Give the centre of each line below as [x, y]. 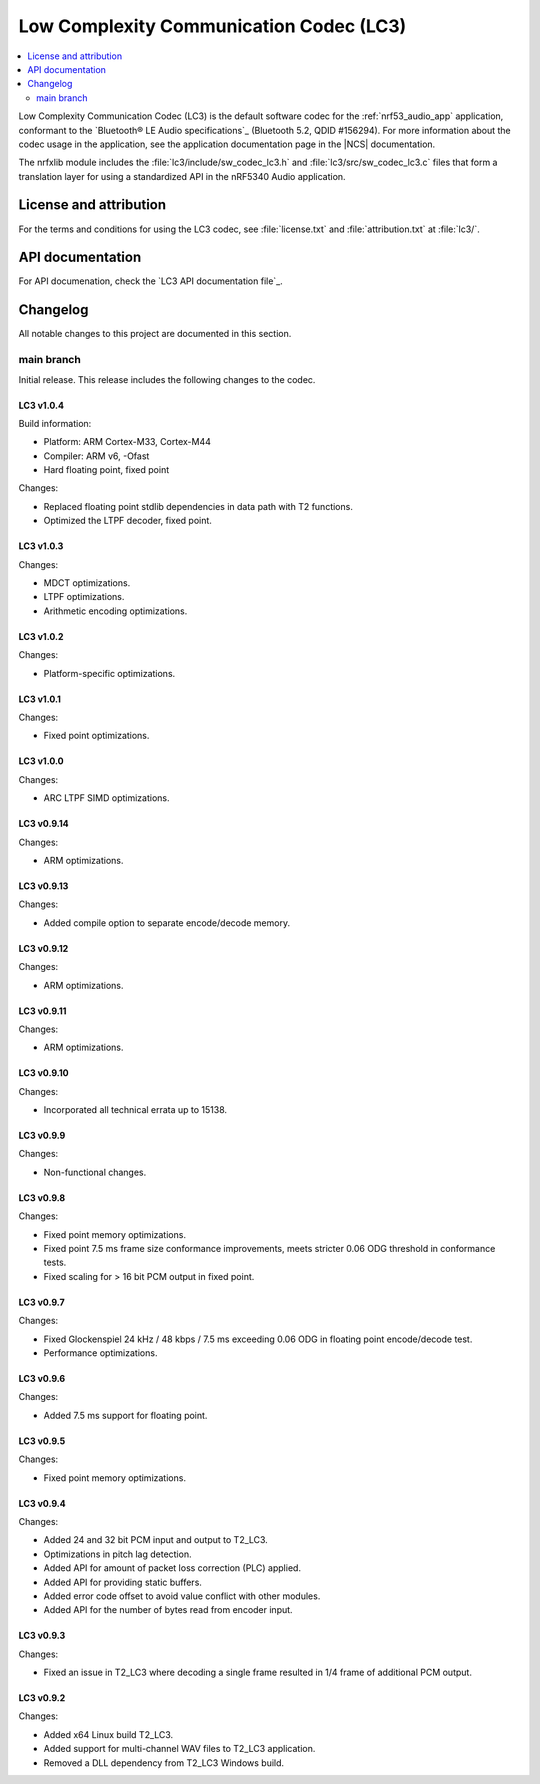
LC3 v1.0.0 [41, 761]
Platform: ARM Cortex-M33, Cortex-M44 [127, 442]
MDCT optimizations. [87, 583]
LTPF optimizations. [84, 597]
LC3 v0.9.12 [43, 948]
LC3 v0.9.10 [43, 1073]
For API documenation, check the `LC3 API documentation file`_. [151, 281]
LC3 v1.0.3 [41, 546]
